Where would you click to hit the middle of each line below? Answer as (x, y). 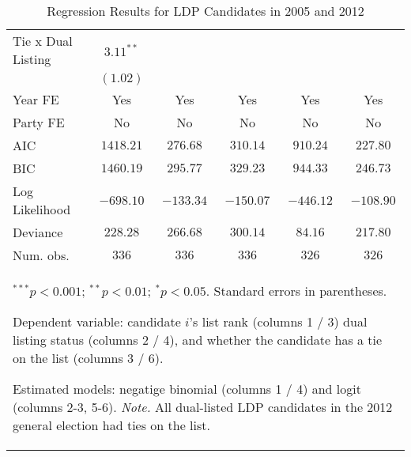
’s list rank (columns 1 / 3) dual (278, 321)
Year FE (36, 99)
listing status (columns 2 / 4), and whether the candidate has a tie (198, 340)
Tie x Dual (43, 41)
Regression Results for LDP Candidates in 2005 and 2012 (205, 11)
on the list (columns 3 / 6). (88, 358)
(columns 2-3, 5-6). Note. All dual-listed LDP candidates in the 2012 (203, 407)
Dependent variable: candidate (97, 321)
